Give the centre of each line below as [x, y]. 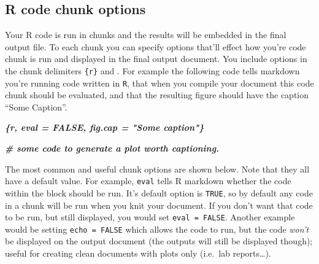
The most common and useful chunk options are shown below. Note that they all [157, 169]
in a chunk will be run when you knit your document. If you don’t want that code [159, 205]
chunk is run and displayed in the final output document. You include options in [156, 59]
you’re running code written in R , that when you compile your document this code [159, 83]
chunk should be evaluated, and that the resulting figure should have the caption [157, 95]
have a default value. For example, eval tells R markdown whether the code [148, 181]
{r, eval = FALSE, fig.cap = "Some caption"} [105, 127]
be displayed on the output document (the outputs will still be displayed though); [159, 241]
